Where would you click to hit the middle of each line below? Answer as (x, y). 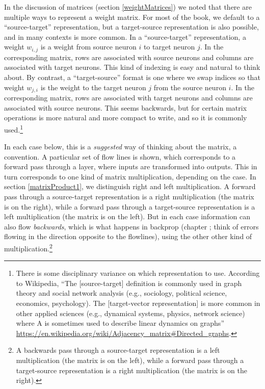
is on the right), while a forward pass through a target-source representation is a (130, 206)
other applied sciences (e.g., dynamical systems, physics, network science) (130, 313)
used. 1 (14, 128)
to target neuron (169, 47)
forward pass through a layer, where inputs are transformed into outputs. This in (131, 166)
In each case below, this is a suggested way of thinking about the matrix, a (121, 147)
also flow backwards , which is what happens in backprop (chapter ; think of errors (131, 226)
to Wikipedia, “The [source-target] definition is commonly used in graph (129, 283)
